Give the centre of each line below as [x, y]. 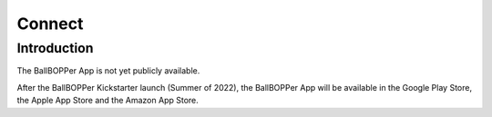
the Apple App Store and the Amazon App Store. [108, 101]
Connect [50, 24]
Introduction [55, 48]
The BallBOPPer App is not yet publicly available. [108, 71]
